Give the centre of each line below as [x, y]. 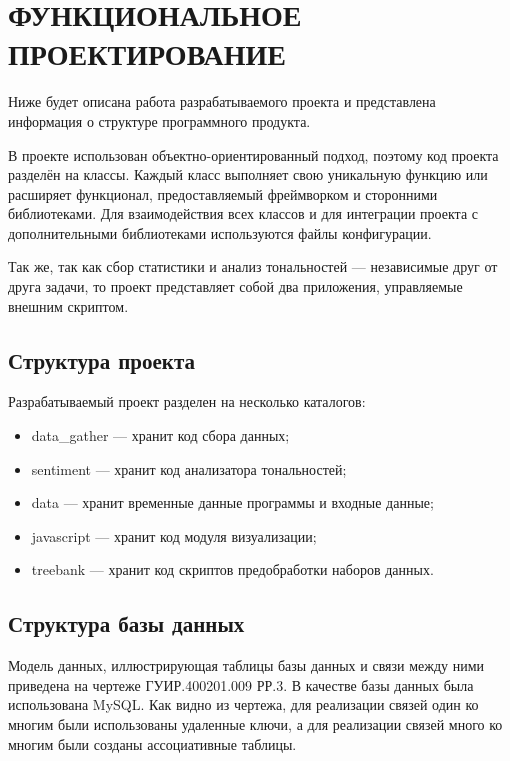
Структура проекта [101, 359]
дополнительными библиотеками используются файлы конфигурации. [220, 232]
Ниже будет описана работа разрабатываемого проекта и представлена [222, 101]
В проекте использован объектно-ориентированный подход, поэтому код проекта [253, 154]
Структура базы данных [126, 623]
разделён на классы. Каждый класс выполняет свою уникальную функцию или [248, 174]
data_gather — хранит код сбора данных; [160, 435]
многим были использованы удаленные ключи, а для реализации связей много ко [255, 724]
